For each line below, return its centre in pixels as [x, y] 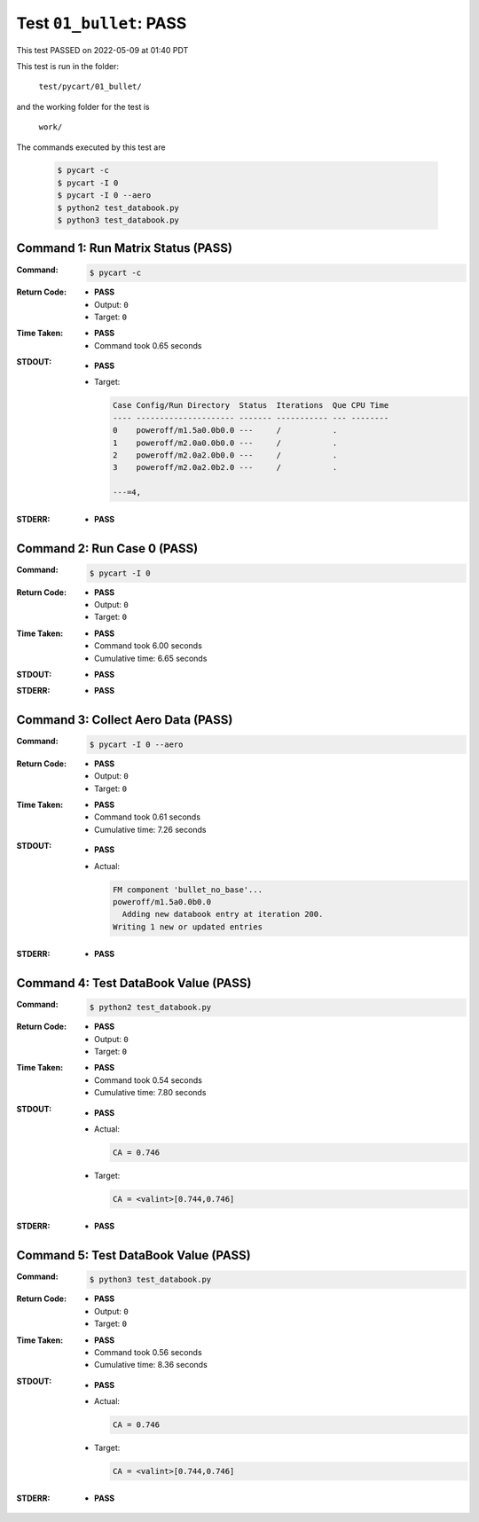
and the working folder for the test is [83, 106]
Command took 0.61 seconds [148, 817]
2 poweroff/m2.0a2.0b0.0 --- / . [225, 455]
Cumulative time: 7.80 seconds [150, 1093]
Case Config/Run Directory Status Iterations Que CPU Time [251, 405]
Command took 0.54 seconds [149, 1080]
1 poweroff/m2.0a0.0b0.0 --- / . [225, 443]
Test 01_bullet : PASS [102, 23]
